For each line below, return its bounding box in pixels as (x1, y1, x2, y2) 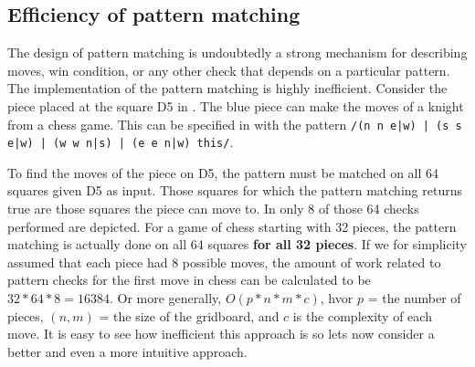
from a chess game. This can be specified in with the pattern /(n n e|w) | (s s (7, 114, 462, 133)
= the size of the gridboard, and (99, 306, 280, 325)
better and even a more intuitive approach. (7, 341, 248, 361)
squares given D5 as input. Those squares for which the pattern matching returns (7, 181, 462, 200)
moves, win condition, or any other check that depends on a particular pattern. (7, 60, 450, 79)
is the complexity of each (292, 306, 432, 325)
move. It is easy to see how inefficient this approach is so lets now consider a (7, 324, 435, 343)
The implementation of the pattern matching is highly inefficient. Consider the (7, 79, 448, 98)
